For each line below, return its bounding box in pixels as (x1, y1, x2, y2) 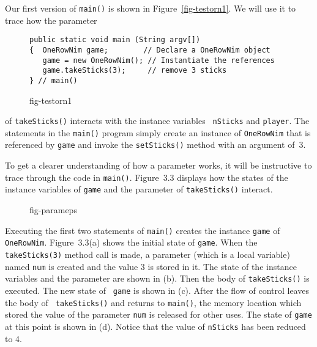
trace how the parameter (5, 13, 97, 26)
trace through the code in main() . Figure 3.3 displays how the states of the (5, 170, 288, 183)
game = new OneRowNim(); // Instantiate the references (42, 56, 275, 65)
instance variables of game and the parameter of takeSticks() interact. (5, 183, 273, 195)
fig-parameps (29, 203, 77, 216)
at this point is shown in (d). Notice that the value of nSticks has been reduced (5, 320, 306, 332)
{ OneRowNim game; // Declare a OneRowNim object (29, 45, 270, 54)
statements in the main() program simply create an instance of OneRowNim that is (5, 126, 311, 139)
